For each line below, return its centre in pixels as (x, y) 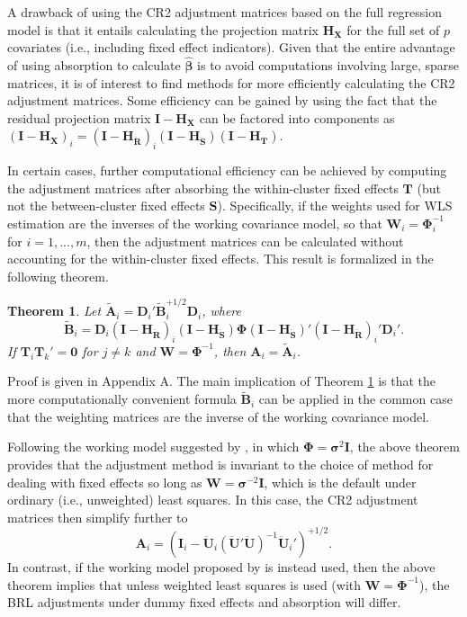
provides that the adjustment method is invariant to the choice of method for (220, 465)
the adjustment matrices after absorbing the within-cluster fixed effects (203, 188)
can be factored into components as (297, 117)
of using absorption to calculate (94, 65)
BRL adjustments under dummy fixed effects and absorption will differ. (204, 602)
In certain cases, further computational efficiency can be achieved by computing (227, 170)
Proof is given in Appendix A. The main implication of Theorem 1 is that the (222, 381)
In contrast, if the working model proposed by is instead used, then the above (221, 566)
